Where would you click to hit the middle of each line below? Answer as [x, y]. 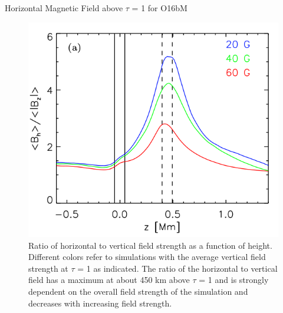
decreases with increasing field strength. [100, 303]
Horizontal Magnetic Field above [64, 8]
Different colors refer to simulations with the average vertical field [147, 257]
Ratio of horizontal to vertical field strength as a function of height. [150, 245]
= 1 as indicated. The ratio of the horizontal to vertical [177, 268]
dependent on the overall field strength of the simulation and [138, 291]
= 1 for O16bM [159, 8]
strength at [48, 268]
